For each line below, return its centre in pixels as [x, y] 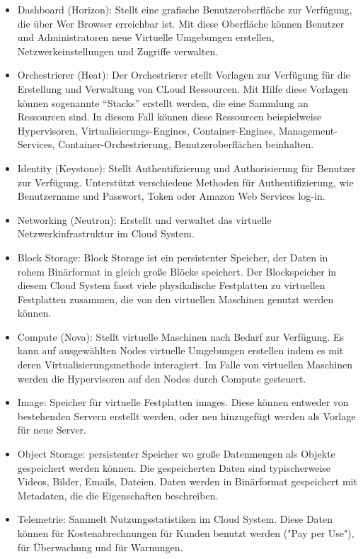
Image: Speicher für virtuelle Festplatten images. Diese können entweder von [183, 402]
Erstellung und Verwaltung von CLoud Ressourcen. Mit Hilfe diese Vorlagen [183, 88]
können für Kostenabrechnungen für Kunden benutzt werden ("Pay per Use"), [186, 533]
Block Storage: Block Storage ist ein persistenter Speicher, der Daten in [173, 257]
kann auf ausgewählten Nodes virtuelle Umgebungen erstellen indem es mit [180, 350]
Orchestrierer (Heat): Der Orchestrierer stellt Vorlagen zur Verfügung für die [184, 75]
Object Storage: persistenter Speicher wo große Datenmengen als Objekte [176, 454]
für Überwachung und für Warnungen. [100, 547]
